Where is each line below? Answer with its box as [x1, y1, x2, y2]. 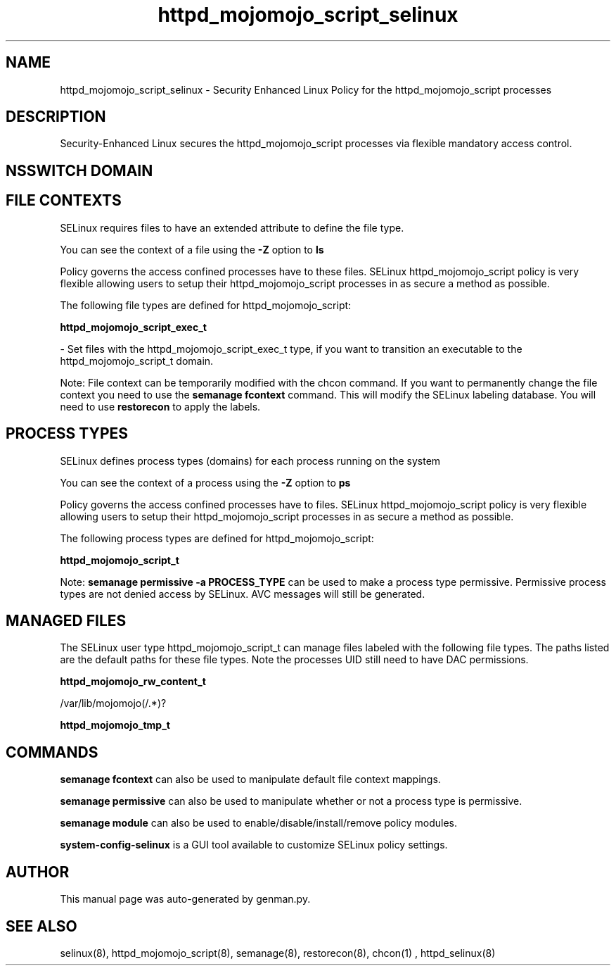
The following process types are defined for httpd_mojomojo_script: [60, 532, 374, 544]
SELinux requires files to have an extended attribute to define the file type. [60, 221, 404, 234]
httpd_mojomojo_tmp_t [60, 719, 170, 732]
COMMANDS [6, 743, 98, 761]
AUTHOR [6, 863, 70, 881]
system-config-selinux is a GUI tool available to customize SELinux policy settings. [60, 839, 448, 851]
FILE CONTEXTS [6, 192, 122, 210]
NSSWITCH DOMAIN [6, 161, 153, 180]
